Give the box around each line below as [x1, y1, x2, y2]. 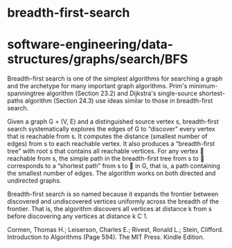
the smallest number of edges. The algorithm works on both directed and [7, 169, 216, 178]
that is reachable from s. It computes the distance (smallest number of [7, 132, 208, 140]
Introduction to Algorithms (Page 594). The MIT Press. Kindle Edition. [7, 233, 205, 241]
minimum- [188, 82, 218, 90]
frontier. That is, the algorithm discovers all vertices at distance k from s [7, 205, 213, 213]
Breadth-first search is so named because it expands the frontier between [7, 190, 219, 199]
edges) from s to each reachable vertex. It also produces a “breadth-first [7, 140, 215, 148]
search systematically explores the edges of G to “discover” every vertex [7, 125, 216, 133]
